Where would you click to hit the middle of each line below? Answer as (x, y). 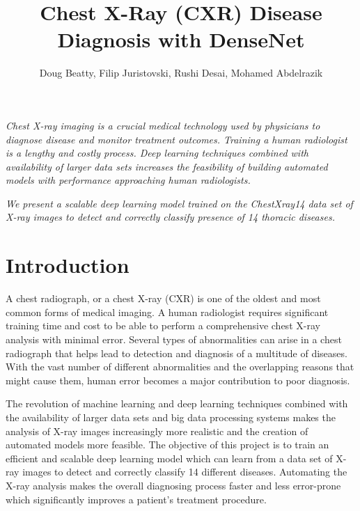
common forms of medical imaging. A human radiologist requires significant (167, 312)
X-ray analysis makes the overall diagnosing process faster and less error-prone (173, 485)
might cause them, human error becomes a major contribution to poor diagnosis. (178, 380)
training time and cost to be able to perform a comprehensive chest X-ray (163, 325)
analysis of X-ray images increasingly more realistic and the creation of (157, 431)
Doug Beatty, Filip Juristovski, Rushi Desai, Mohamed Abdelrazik (181, 73)
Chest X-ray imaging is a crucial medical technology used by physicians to (163, 125)
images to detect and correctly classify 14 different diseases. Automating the (185, 472)
